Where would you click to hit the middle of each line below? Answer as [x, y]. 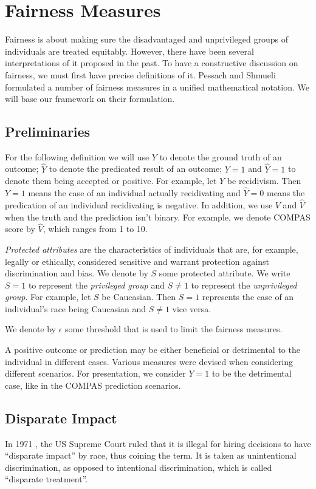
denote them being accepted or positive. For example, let [111, 181]
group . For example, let [48, 297]
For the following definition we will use [77, 156]
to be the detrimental [252, 373]
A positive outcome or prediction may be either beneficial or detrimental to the [153, 350]
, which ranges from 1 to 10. [95, 229]
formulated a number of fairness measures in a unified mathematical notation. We [157, 87]
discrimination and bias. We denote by [77, 273]
